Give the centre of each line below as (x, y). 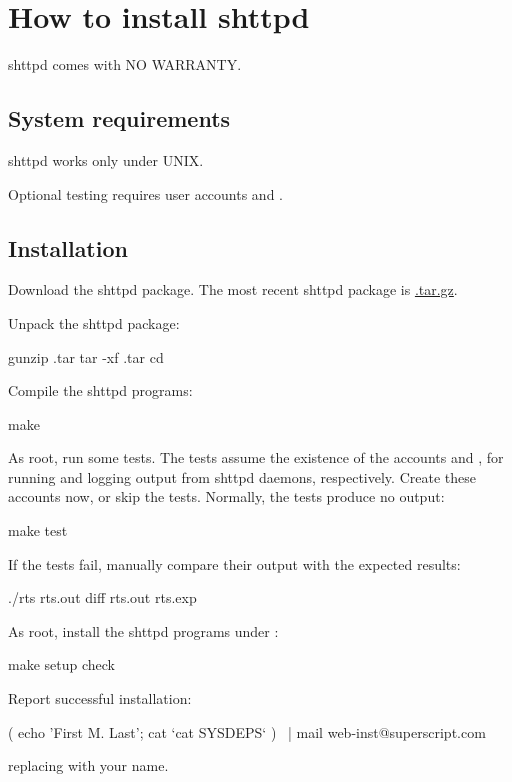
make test (38, 530)
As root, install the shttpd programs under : (143, 630)
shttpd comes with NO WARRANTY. (125, 64)
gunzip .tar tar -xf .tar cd (86, 356)
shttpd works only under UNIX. (106, 159)
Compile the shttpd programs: (100, 390)
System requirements (119, 118)
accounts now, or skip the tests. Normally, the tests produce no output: (226, 496)
